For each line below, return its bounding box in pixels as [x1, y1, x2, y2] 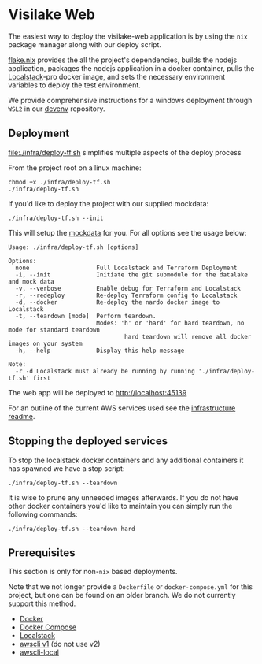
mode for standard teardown [8, 325, 101, 334]
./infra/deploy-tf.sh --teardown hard [8, 525, 135, 532]
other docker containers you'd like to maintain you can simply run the [8, 501, 233, 510]
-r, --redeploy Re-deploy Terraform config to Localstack [15, 291, 238, 299]
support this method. [8, 599, 76, 608]
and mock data [8, 277, 55, 285]
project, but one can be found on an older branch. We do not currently [8, 591, 236, 600]
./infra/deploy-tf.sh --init [8, 214, 104, 222]
